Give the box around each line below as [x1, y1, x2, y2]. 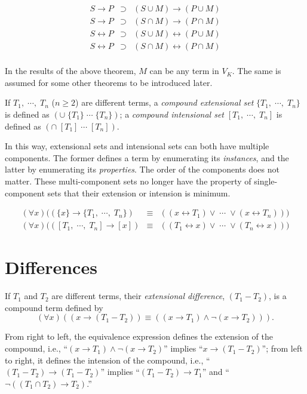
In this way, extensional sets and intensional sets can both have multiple [5, 140, 269, 152]
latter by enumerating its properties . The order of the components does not [5, 163, 280, 176]
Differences [5, 255, 97, 279]
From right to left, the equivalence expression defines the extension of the [5, 330, 273, 343]
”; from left [262, 342, 303, 355]
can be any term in [149, 64, 219, 77]
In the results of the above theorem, [5, 64, 136, 77]
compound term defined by [5, 301, 103, 313]
